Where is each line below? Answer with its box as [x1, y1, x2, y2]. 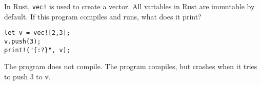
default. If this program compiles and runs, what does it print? [4, 11, 202, 22]
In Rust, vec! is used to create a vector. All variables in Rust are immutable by [4, 1, 255, 11]
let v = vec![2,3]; [4, 29, 70, 37]
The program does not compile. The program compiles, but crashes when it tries [4, 61, 257, 72]
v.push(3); [4, 37, 41, 45]
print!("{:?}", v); [4, 46, 70, 54]
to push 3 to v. [4, 71, 51, 81]
